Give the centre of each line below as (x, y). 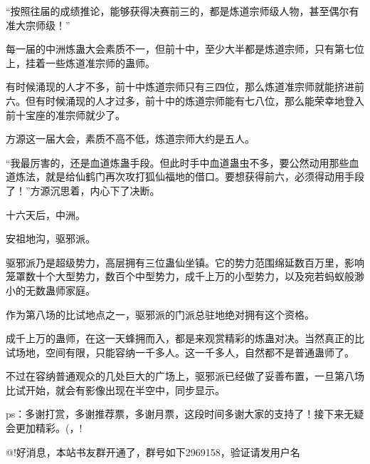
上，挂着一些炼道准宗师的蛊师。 (80, 62)
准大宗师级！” (38, 25)
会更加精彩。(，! (44, 428)
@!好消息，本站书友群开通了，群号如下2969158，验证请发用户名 (153, 452)
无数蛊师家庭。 (60, 290)
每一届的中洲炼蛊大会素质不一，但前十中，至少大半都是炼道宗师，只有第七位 (185, 49)
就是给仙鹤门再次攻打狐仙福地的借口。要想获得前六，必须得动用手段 (205, 176)
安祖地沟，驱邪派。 (51, 238)
